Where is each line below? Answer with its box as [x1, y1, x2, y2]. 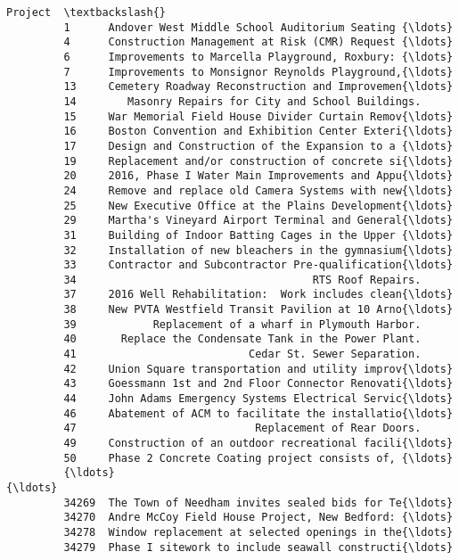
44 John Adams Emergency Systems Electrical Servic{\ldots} [63, 392, 454, 406]
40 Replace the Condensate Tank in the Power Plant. [63, 333, 422, 346]
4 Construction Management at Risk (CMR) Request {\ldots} [63, 36, 454, 49]
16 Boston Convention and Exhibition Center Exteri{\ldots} [63, 125, 454, 138]
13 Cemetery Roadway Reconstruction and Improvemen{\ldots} [63, 80, 454, 94]
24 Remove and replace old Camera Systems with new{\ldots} [63, 184, 454, 197]
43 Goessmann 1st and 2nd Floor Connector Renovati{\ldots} [63, 377, 454, 391]
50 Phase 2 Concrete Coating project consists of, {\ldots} [63, 451, 454, 465]
